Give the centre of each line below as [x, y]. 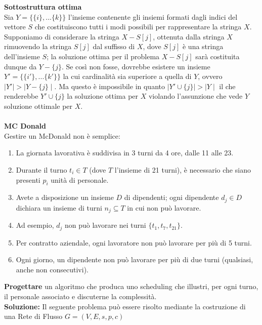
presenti [28, 179]
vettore [15, 27]
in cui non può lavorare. [164, 207]
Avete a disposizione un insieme [65, 197]
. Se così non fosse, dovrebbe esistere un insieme [136, 66]
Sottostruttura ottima [43, 7]
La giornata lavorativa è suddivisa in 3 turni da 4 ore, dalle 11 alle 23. [125, 153]
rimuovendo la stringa [38, 46]
